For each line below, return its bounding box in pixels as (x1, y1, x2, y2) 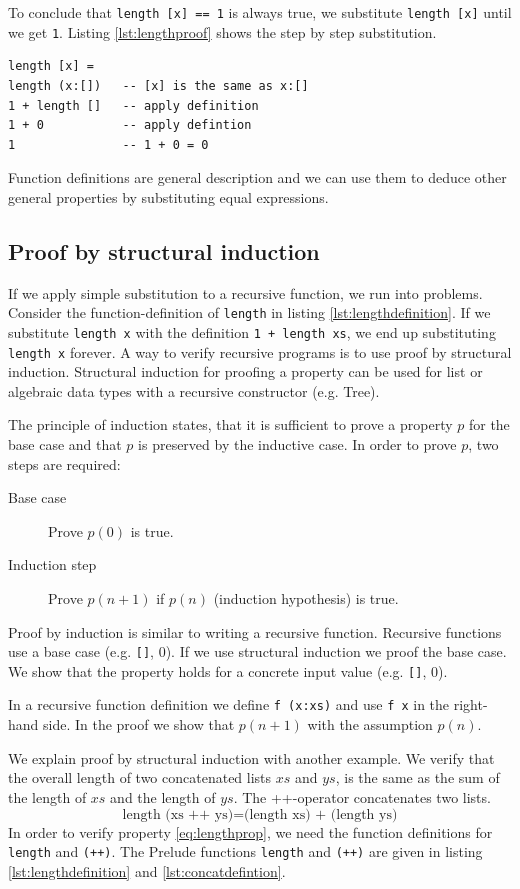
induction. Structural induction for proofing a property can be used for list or (8, 361, 483, 382)
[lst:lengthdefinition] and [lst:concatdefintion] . (8, 860, 286, 881)
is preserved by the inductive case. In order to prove (138, 434, 457, 455)
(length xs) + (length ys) (244, 807, 398, 822)
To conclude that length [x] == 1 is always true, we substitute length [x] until (8, 2, 512, 22)
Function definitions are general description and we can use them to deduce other (8, 167, 507, 188)
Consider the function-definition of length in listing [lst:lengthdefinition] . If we (8, 302, 491, 323)
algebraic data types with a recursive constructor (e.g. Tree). (8, 380, 380, 401)
